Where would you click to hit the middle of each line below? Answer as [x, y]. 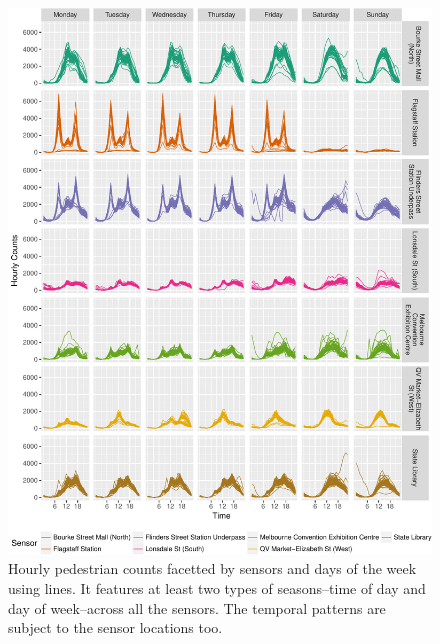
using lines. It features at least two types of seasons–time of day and [217, 588]
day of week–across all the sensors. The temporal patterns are [197, 607]
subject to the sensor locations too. [115, 627]
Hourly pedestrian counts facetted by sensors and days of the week [212, 568]
